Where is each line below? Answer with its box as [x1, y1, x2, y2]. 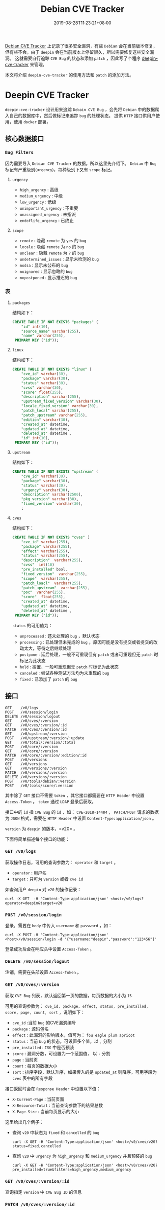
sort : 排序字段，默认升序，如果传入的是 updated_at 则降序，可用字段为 [12, 1069, 157, 1075]
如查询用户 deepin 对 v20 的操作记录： [5, 886, 82, 892]
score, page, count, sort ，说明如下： [5, 1009, 85, 1015]
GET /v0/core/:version [5, 749, 58, 754]
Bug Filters [5, 150, 34, 155]
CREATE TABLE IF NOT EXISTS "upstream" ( [12, 469, 99, 474]
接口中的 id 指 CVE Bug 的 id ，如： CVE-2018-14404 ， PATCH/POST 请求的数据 [5, 809, 159, 815]
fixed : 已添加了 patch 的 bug [19, 676, 78, 682]
